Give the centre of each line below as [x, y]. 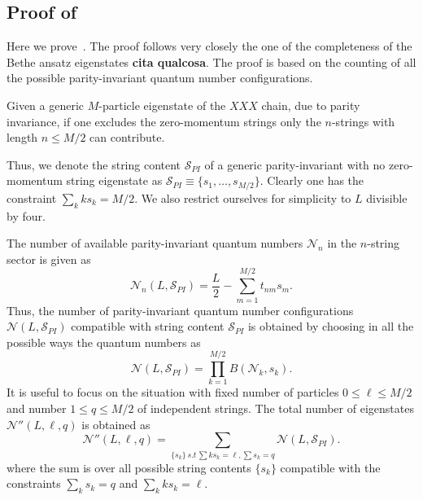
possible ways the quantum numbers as [104, 342]
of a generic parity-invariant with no [295, 164]
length [22, 137]
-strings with [363, 121]
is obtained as [116, 424]
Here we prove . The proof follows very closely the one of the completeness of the [209, 46]
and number [37, 408]
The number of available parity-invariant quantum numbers [155, 243]
